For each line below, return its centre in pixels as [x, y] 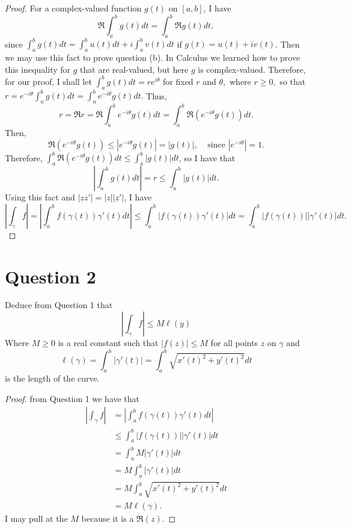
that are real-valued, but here [134, 69]
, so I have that [207, 157]
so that [293, 81]
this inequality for [38, 69]
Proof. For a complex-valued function [73, 8]
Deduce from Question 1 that [59, 305]
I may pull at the [36, 518]
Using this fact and [40, 197]
